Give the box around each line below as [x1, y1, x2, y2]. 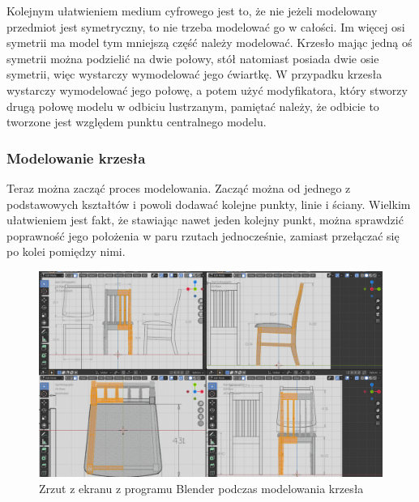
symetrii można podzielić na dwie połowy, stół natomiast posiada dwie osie [6, 49, 379, 66]
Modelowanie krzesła [6, 147, 146, 168]
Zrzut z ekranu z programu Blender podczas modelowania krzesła [39, 479, 364, 496]
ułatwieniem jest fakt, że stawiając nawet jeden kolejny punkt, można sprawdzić [6, 211, 404, 228]
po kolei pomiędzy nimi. [6, 243, 126, 260]
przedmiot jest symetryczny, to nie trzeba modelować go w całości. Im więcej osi [6, 18, 405, 35]
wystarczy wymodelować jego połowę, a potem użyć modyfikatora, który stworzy [6, 81, 408, 98]
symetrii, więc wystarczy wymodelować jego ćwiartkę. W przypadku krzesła [6, 66, 383, 83]
